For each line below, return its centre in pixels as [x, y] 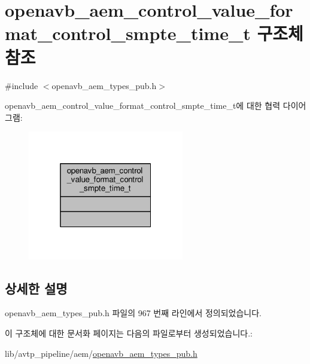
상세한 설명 [36, 288]
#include [22, 85]
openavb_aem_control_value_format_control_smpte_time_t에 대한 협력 [143, 105]
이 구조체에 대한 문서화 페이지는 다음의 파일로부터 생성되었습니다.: [129, 333]
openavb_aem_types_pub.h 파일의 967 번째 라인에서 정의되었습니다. [133, 313]
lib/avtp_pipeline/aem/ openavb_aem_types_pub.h [101, 353]
